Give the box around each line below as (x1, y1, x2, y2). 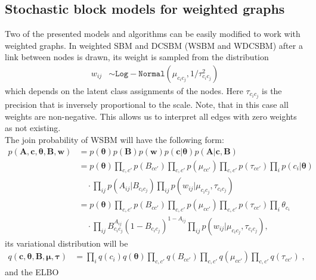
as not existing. (5, 122, 61, 134)
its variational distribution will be (5, 237, 128, 249)
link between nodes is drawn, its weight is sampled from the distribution (5, 51, 269, 63)
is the (262, 85, 282, 97)
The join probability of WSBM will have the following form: (5, 133, 224, 145)
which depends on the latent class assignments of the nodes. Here (5, 85, 243, 97)
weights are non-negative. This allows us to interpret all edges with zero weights (5, 110, 297, 122)
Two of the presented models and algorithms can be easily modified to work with (5, 27, 300, 40)
